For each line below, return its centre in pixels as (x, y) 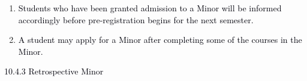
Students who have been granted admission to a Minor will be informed (150, 8)
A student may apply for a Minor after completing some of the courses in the (160, 40)
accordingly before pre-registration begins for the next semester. (136, 19)
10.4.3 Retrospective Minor (54, 71)
